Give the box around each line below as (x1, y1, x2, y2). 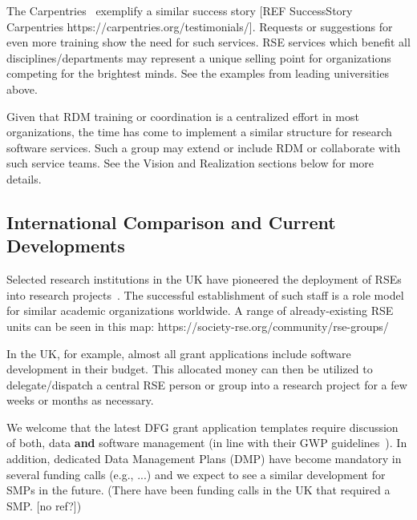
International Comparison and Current (6, 209, 336, 234)
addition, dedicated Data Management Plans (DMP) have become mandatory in (6, 450, 402, 467)
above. (6, 80, 38, 97)
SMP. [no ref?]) (6, 497, 82, 514)
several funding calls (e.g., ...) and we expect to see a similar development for (6, 466, 386, 482)
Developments (6, 233, 125, 258)
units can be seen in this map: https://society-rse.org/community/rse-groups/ (6, 317, 389, 334)
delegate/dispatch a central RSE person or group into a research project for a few (6, 376, 407, 393)
